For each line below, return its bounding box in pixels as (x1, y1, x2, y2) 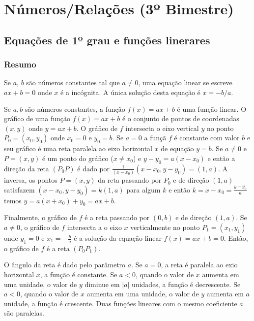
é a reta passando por (85, 212, 150, 223)
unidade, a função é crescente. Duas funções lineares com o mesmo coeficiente (4, 298, 237, 308)
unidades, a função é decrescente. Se (132, 279, 241, 289)
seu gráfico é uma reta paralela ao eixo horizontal (4, 143, 152, 154)
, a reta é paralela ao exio (161, 259, 238, 270)
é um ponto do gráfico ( (42, 153, 113, 163)
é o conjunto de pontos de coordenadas (122, 113, 239, 124)
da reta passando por (98, 175, 162, 185)
